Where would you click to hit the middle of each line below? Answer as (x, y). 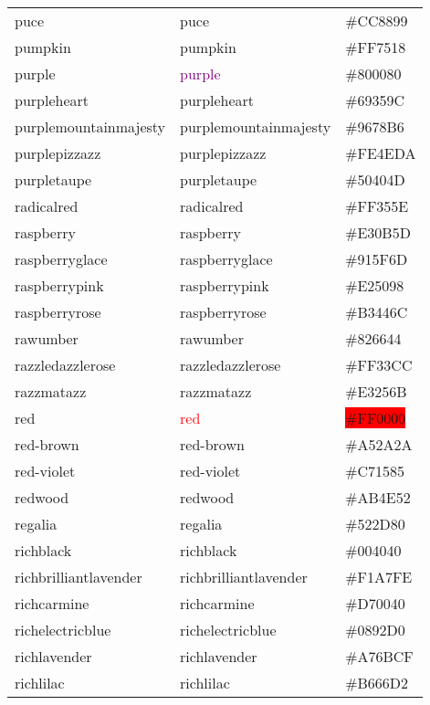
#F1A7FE (379, 577)
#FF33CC (379, 365)
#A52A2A (379, 444)
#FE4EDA (381, 153)
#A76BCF (379, 656)
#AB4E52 (378, 497)
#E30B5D (378, 232)
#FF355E (377, 206)
